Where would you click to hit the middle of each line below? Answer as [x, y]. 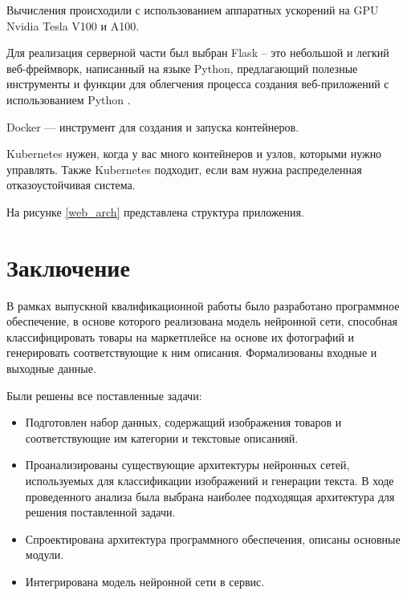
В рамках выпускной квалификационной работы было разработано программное [203, 305]
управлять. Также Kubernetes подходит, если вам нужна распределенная [184, 169]
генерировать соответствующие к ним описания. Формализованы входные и [192, 352]
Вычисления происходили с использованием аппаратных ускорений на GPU [193, 10]
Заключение [68, 267]
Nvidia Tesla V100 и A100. [73, 25]
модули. [45, 555]
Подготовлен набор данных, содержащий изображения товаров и [183, 422]
